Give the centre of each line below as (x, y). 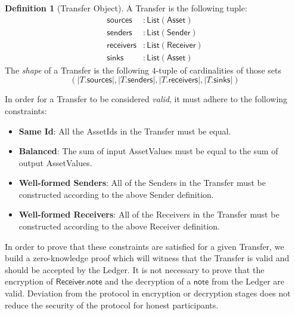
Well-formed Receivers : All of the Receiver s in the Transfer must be (149, 214)
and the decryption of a (148, 281)
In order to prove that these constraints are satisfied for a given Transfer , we (145, 246)
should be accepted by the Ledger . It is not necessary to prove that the (135, 269)
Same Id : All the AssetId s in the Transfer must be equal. (125, 131)
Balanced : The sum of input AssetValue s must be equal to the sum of (148, 151)
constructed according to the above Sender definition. (116, 194)
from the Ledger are (248, 281)
